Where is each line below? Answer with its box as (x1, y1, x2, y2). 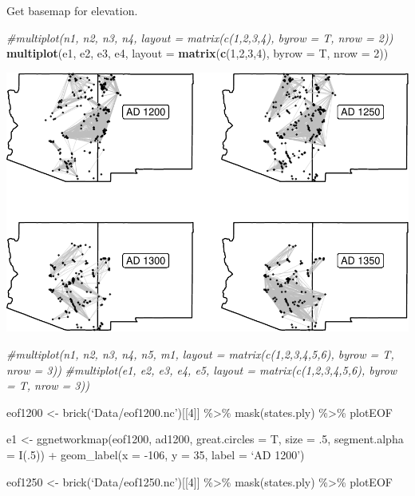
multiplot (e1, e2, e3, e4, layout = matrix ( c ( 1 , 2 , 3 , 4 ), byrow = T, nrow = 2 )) (6, 45, 389, 62)
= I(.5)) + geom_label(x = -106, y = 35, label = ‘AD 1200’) (6, 446, 305, 462)
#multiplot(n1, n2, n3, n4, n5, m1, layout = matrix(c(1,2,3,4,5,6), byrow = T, (6, 345, 394, 362)
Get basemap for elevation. (6, 2, 138, 18)
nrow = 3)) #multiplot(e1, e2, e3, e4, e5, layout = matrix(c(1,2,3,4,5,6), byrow (6, 361, 397, 378)
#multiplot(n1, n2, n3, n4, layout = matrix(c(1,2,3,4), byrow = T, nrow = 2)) (6, 29, 393, 46)
